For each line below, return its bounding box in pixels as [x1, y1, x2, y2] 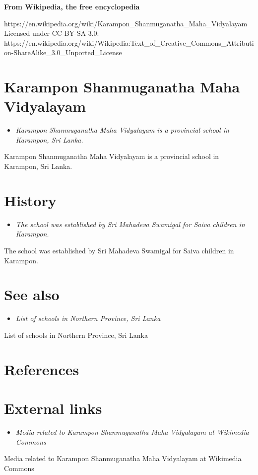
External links [4, 398, 102, 418]
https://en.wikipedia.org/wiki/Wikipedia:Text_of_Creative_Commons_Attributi [4, 37, 254, 48]
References [4, 359, 79, 379]
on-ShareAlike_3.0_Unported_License [4, 47, 122, 58]
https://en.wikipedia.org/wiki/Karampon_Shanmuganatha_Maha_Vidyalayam [4, 18, 248, 28]
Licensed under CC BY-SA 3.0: [4, 28, 99, 38]
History [4, 190, 57, 210]
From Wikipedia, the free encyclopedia [4, 1, 140, 11]
